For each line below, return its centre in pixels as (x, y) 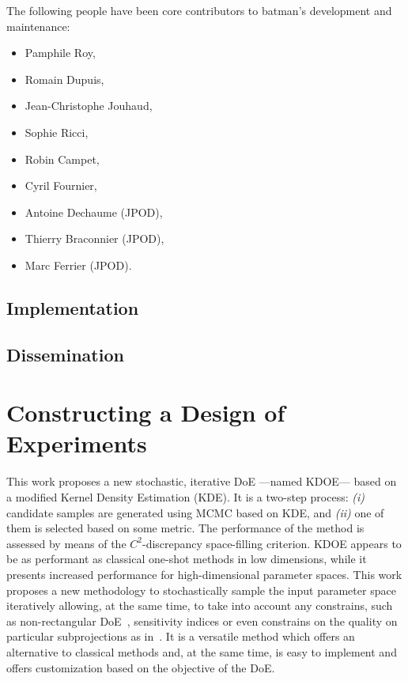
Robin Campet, (62, 159)
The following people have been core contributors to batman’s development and (199, 10)
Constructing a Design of (146, 412)
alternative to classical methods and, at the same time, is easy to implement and (202, 651)
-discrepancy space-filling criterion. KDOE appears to (272, 543)
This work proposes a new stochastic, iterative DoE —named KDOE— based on (202, 481)
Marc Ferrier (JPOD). (78, 265)
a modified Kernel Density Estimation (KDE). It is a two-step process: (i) (185, 497)
